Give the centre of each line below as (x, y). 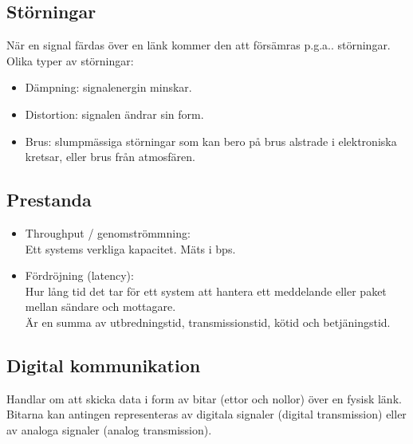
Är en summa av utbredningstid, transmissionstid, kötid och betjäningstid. (208, 322)
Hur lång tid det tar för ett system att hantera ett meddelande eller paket (206, 291)
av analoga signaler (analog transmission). (109, 429)
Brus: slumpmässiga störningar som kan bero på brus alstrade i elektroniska (211, 141)
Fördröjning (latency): (79, 275)
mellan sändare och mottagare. (100, 306)
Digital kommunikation (104, 365)
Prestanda (49, 200)
